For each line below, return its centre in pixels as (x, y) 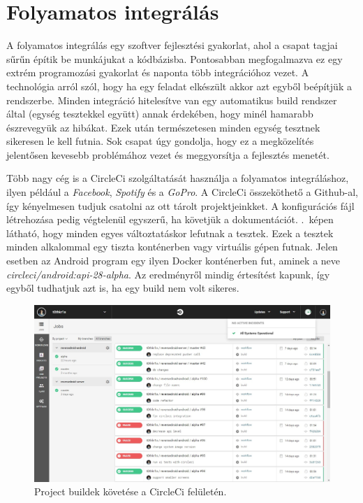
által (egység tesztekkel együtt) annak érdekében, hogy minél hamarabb (160, 114)
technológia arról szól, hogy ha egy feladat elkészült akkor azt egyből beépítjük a (179, 86)
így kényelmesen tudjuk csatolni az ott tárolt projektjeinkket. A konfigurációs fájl (180, 205)
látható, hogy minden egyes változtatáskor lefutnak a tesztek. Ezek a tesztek (170, 233)
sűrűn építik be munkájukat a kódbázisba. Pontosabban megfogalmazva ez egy (175, 58)
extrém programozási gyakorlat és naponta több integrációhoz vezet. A (158, 72)
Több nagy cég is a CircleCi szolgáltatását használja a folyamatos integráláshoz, (178, 178)
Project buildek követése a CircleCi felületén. (131, 491)
